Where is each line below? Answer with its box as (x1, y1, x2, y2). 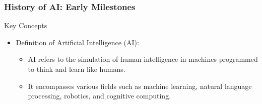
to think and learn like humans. (28, 64, 125, 74)
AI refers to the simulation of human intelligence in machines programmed (28, 54, 258, 64)
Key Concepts (4, 20, 47, 31)
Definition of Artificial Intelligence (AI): (16, 37, 139, 47)
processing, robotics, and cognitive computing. (28, 90, 171, 101)
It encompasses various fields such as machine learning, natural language (28, 80, 252, 91)
